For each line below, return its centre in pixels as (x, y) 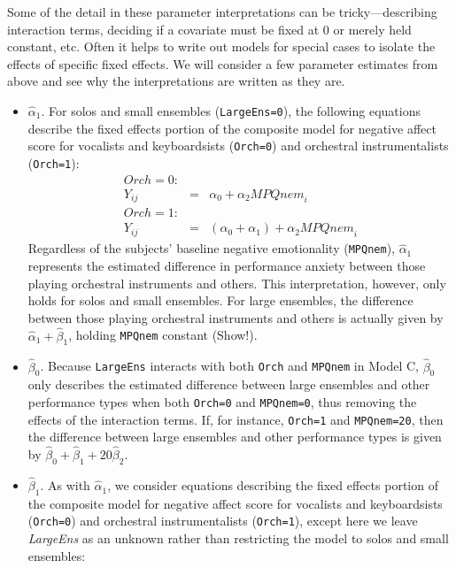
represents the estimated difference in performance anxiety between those (227, 265)
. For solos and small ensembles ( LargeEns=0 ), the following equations (231, 110)
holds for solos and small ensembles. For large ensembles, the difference (220, 300)
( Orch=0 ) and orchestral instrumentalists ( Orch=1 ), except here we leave (223, 521)
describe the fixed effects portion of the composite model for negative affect (232, 128)
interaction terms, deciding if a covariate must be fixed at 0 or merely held (209, 29)
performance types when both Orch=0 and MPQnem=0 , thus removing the (222, 401)
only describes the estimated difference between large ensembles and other (229, 384)
